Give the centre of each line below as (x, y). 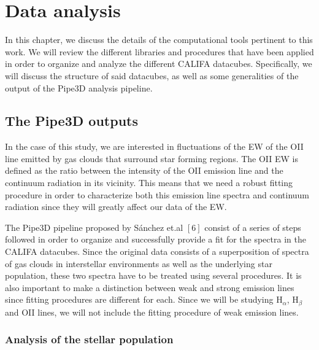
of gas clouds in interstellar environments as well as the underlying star (139, 263)
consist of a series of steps (253, 227)
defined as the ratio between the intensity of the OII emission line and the (144, 170)
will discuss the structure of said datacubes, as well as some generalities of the (152, 75)
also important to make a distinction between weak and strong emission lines (150, 287)
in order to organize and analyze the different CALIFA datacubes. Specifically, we (159, 64)
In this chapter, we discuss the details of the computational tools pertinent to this (159, 40)
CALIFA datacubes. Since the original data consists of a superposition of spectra (157, 251)
